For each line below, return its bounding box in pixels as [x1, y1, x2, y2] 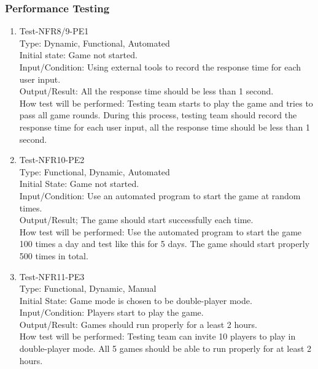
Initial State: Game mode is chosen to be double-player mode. [19, 294, 252, 306]
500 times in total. [19, 249, 88, 262]
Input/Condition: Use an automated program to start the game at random [19, 189, 301, 202]
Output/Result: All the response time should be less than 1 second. [19, 85, 274, 97]
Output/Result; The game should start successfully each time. [19, 213, 254, 226]
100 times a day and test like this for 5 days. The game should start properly [19, 237, 310, 250]
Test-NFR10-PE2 [19, 153, 85, 166]
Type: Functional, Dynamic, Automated [19, 165, 170, 178]
